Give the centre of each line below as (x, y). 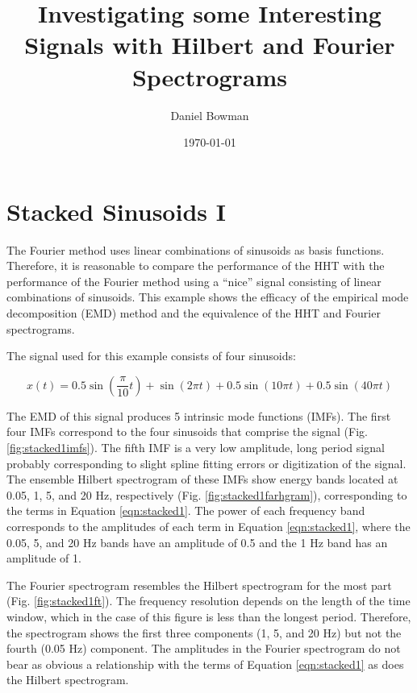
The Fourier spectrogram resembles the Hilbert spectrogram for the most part (199, 585)
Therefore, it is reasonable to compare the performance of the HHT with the (196, 266)
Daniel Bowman (210, 115)
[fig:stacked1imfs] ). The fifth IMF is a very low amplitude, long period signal (196, 447)
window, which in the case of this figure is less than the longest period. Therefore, (209, 616)
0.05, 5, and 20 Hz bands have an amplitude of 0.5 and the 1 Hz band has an (197, 542)
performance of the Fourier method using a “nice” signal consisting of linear (194, 281)
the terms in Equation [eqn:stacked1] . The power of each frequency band (186, 510)
